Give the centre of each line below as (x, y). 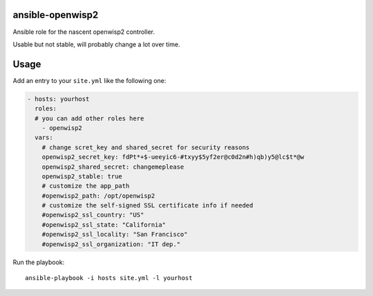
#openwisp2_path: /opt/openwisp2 (98, 196)
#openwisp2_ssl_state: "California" (104, 224)
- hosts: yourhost (58, 99)
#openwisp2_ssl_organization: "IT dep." (111, 244)
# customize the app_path (86, 186)
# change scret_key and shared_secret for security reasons (146, 147)
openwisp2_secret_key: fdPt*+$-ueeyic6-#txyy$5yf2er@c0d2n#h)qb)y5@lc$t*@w (173, 157)
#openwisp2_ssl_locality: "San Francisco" (115, 234)
